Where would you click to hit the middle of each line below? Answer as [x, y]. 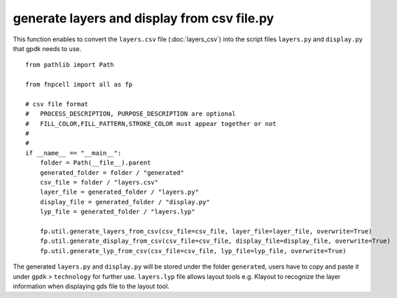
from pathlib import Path [70, 65]
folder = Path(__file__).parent [95, 163]
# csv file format [57, 104]
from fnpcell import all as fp [79, 85]
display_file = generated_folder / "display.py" [125, 202]
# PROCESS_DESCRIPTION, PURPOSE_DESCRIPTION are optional [131, 114]
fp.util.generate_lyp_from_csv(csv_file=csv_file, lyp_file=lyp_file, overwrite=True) [193, 251]
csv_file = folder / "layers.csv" [99, 183]
